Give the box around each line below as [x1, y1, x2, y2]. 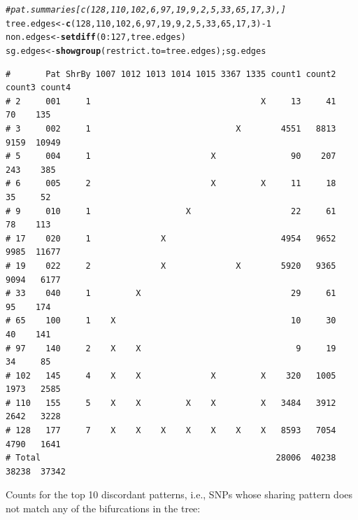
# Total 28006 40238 [6, 453, 336, 463]
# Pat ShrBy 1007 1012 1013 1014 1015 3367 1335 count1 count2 [6, 69, 336, 79]
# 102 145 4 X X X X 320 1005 [6, 370, 336, 381]
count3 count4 [6, 83, 71, 93]
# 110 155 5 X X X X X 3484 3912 [6, 398, 336, 408]
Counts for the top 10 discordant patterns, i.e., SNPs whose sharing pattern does [6, 487, 353, 502]
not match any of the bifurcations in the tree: [6, 501, 201, 516]
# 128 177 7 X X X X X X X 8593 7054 [6, 426, 336, 436]
